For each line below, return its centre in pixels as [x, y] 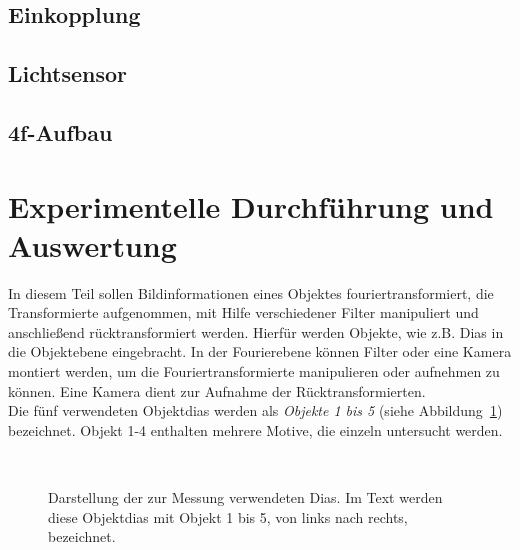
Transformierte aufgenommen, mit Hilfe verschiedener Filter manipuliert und [243, 312]
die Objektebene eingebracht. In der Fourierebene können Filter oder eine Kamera [260, 351]
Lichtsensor [68, 73]
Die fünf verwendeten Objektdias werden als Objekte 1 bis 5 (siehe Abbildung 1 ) [255, 410]
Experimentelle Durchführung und [251, 205]
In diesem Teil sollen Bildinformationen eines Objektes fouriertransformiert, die [251, 292]
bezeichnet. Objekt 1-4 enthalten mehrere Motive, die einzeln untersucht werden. [255, 429]
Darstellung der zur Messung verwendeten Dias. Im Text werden [245, 497]
